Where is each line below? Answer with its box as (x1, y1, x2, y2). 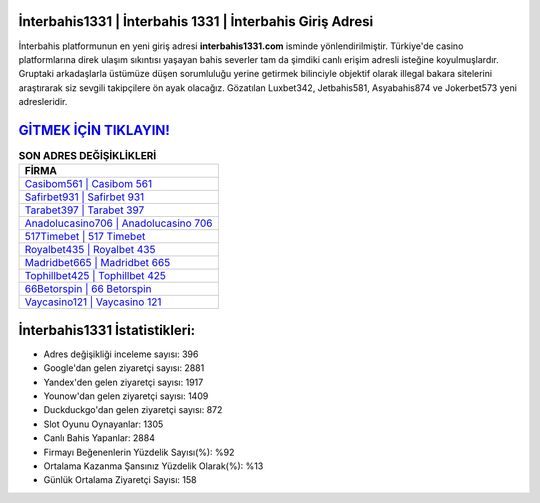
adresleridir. (18, 96, 68, 108)
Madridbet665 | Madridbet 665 (24, 256, 171, 270)
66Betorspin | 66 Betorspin (24, 282, 152, 296)
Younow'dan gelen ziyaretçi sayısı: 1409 (43, 390, 209, 402)
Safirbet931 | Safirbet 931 (24, 190, 145, 204)
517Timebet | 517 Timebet (24, 230, 146, 244)
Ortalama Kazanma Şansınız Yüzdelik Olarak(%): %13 (43, 460, 264, 472)
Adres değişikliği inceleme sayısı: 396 (43, 348, 199, 360)
